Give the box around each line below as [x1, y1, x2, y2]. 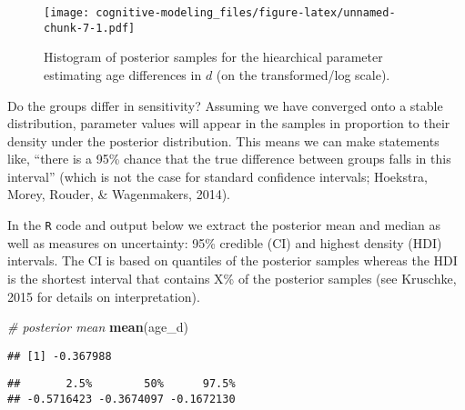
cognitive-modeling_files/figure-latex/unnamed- [96, 6, 396, 19]
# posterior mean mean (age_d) [7, 317, 188, 336]
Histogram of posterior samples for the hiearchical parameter [44, 47, 383, 66]
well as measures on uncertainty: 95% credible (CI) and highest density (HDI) [7, 233, 442, 252]
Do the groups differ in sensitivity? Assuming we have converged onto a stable [7, 95, 443, 115]
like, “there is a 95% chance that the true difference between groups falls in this [7, 149, 451, 168]
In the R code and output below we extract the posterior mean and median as [7, 215, 441, 235]
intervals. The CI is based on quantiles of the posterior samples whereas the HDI [7, 251, 458, 270]
